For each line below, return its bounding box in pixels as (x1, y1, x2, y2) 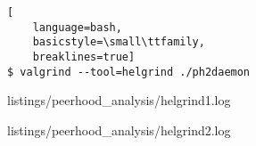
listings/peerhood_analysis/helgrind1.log (7, 91, 231, 109)
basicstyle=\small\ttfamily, (32, 36, 205, 49)
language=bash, (32, 20, 122, 34)
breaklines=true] (32, 50, 136, 63)
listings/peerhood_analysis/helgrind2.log (7, 120, 231, 139)
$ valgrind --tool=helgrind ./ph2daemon (7, 65, 251, 78)
